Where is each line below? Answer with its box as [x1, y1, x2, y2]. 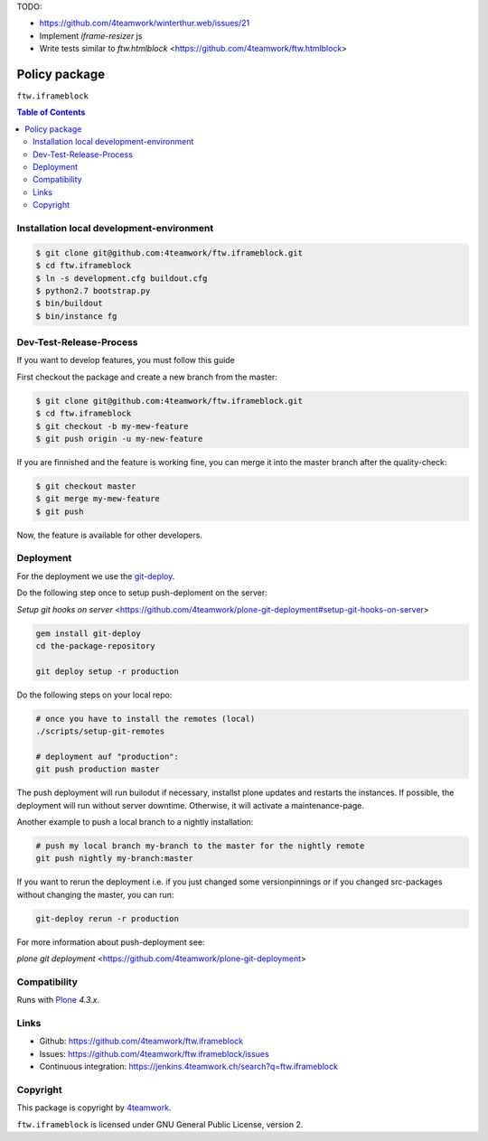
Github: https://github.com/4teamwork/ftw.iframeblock [39, 1035, 244, 1047]
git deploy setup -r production [35, 666, 180, 677]
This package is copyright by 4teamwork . [16, 1102, 172, 1113]
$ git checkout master [35, 481, 136, 491]
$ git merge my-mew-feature [35, 493, 160, 504]
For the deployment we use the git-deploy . [16, 570, 175, 582]
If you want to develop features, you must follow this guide [16, 355, 235, 366]
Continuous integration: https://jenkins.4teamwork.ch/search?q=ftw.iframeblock [39, 1062, 339, 1072]
